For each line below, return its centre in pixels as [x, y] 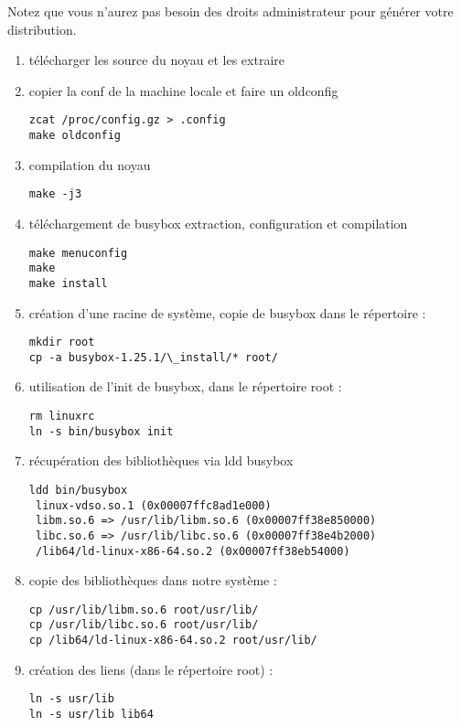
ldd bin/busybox [78, 490]
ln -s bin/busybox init [101, 431]
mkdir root [62, 342]
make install [68, 283]
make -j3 [55, 194]
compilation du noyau [90, 164]
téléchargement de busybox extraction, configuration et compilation [218, 223]
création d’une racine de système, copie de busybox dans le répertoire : [227, 312]
